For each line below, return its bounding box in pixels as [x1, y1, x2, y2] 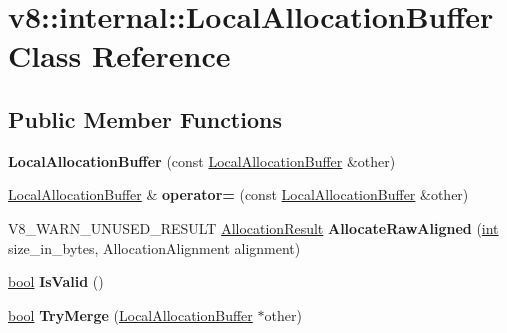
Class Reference [8, 35, 231, 76]
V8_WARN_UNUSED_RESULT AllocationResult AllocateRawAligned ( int [8, 217, 499, 238]
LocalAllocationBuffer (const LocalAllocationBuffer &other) [8, 150, 396, 171]
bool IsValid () [8, 271, 104, 292]
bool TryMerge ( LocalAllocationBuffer [8, 304, 253, 325]
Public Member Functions [8, 103, 282, 134]
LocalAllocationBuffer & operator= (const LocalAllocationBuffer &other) [8, 184, 469, 205]
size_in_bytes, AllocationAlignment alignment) [8, 237, 301, 258]
